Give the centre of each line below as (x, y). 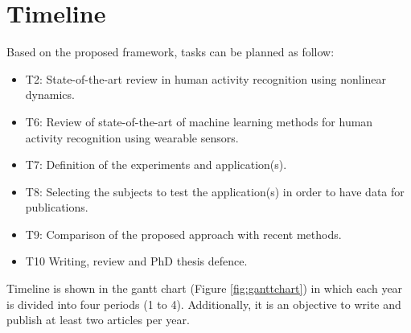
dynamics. (50, 95)
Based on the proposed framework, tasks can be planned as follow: (171, 52)
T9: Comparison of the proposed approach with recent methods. (183, 234)
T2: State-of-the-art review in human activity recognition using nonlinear (206, 78)
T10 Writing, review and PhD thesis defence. (136, 261)
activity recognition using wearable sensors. (132, 137)
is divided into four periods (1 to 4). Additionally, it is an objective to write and (204, 304)
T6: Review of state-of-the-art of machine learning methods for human (199, 121)
